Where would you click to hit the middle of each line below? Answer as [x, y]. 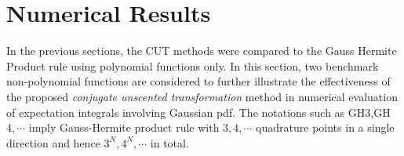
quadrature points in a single [325, 127]
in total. [169, 142]
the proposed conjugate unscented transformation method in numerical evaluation [202, 96]
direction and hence [53, 142]
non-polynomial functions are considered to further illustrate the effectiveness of [198, 81]
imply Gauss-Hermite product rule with [124, 127]
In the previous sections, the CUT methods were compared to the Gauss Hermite [202, 51]
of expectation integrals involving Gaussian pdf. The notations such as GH [186, 112]
